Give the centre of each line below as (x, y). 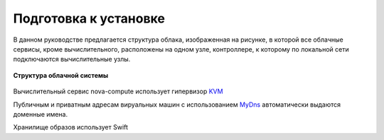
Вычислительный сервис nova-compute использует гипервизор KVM (118, 91)
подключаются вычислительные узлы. (72, 59)
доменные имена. (40, 114)
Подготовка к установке (89, 18)
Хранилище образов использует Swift (70, 127)
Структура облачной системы (61, 75)
